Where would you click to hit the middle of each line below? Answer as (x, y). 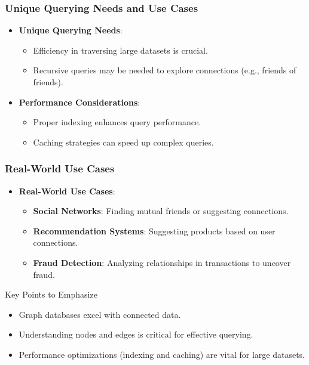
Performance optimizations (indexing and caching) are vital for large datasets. (162, 354)
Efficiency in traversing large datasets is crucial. (120, 50)
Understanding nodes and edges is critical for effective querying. (136, 334)
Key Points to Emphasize (51, 294)
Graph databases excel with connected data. (100, 314)
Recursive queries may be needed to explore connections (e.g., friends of (165, 70)
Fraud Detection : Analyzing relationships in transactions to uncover (162, 262)
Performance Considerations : (79, 102)
